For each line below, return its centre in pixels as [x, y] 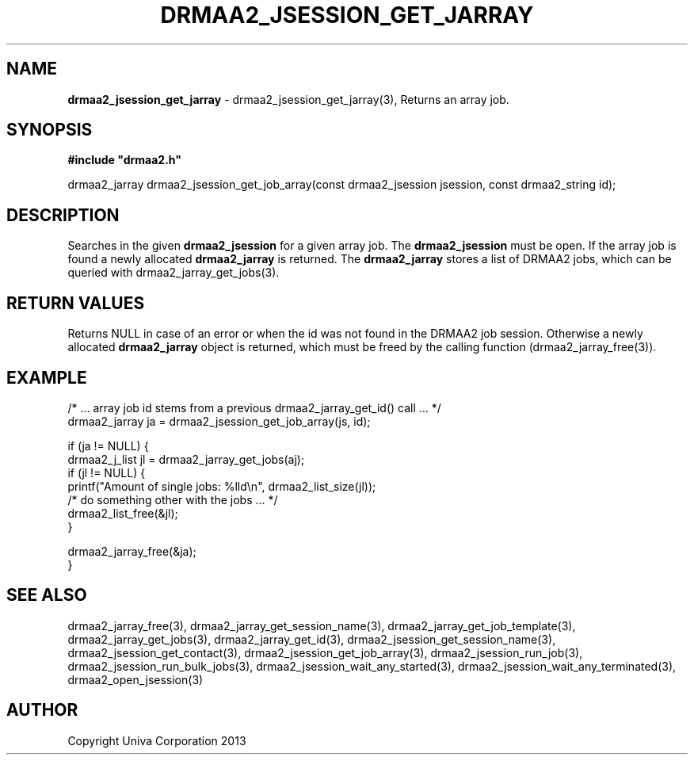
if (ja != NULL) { [108, 446]
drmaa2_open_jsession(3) [135, 679]
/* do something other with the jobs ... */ [173, 499]
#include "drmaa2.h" [124, 160]
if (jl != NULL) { [107, 472]
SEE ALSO [47, 595]
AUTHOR [42, 710]
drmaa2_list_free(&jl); [123, 513]
